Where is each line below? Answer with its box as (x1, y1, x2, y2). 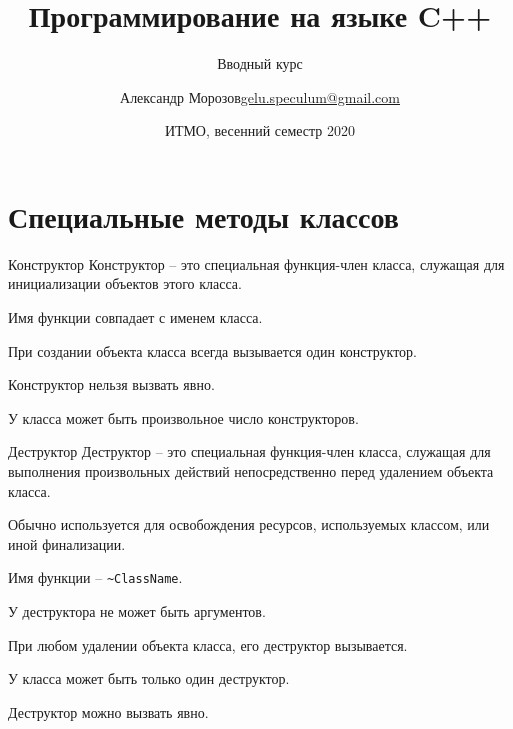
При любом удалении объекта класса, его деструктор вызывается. (8, 634, 408, 655)
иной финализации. (8, 533, 126, 554)
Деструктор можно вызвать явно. (8, 701, 209, 722)
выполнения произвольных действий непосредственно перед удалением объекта (8, 461, 494, 481)
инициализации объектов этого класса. (8, 273, 242, 294)
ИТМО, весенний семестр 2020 (164, 120, 356, 141)
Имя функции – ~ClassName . (8, 567, 183, 588)
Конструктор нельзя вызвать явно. (8, 374, 215, 395)
